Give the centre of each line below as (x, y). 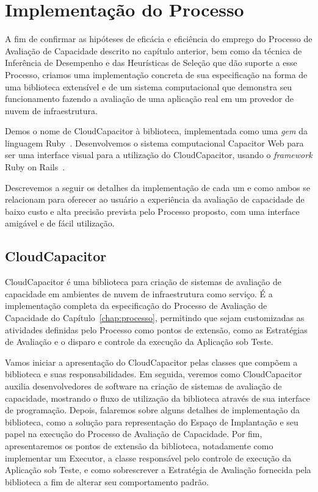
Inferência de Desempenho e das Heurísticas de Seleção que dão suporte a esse (151, 63)
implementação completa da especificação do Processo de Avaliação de (136, 306)
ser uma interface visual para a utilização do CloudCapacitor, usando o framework (159, 155)
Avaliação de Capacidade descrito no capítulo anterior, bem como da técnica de (154, 50)
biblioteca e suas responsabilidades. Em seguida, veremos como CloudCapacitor (154, 374)
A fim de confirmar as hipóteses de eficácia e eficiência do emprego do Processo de (159, 39)
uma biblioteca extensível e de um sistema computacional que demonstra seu (149, 86)
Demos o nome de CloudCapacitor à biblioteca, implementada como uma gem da (156, 131)
